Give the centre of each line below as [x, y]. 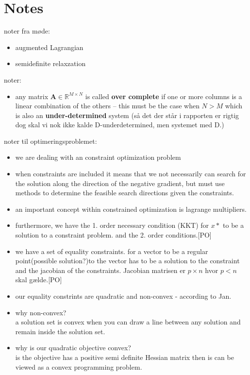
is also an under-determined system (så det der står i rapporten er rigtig [127, 115]
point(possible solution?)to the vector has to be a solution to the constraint [127, 261]
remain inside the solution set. [60, 331]
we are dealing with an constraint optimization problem [98, 157]
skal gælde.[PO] [39, 280]
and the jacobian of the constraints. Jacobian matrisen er [100, 270]
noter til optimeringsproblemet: [50, 141]
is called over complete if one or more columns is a [164, 96]
